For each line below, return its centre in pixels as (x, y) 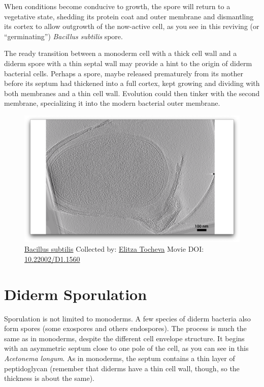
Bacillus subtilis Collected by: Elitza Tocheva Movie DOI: (114, 249)
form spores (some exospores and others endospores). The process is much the (125, 328)
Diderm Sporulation (76, 294)
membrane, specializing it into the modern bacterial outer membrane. (112, 103)
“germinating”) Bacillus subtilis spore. (63, 36)
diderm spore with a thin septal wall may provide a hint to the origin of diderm (128, 63)
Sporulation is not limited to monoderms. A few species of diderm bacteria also (127, 318)
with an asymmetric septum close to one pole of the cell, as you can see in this (126, 348)
